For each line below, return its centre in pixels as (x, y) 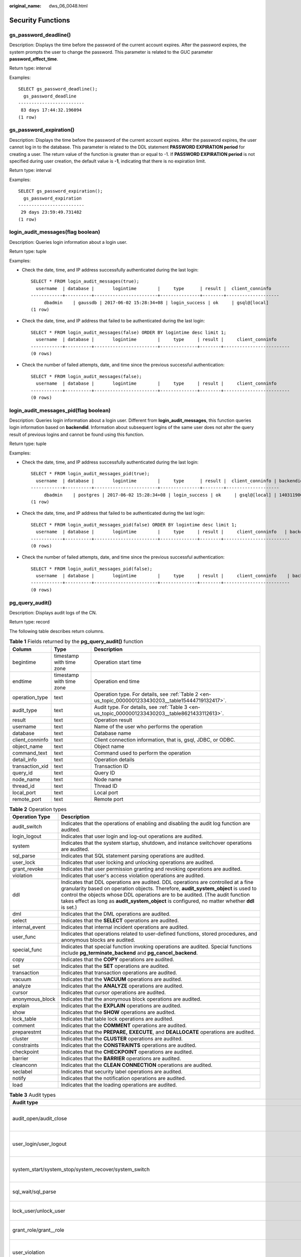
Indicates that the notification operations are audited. (124, 1078)
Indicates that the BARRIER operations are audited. (121, 1058)
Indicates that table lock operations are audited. (117, 1019)
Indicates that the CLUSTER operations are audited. (122, 1038)
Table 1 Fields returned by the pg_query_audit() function (76, 642)
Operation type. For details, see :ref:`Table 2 (146, 694)
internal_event (29, 927)
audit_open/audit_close (40, 1119)
